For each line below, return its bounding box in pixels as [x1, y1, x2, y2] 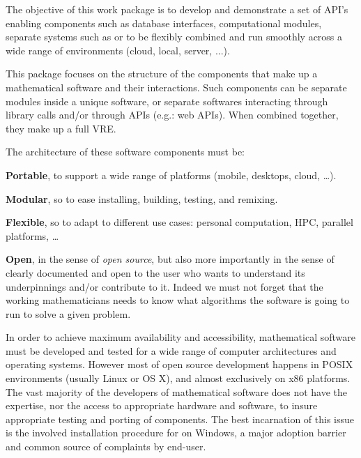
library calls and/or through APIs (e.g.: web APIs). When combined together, [6, 107, 339, 122]
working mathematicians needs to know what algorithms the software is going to [6, 293, 350, 307]
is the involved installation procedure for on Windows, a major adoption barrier [6, 425, 346, 440]
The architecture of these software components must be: [6, 144, 245, 159]
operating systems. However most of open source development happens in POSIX [6, 357, 353, 372]
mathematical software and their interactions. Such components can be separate [6, 79, 347, 94]
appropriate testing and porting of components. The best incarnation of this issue [6, 411, 354, 426]
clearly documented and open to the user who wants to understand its [6, 265, 305, 280]
